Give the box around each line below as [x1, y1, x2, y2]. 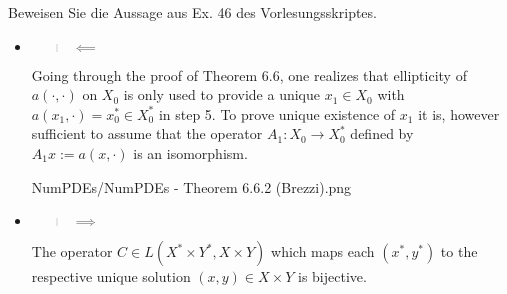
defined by [350, 123, 414, 144]
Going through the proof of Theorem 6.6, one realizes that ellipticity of [31, 64, 467, 85]
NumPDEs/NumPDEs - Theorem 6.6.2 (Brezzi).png [31, 176, 352, 197]
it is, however [418, 103, 500, 124]
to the [440, 241, 478, 262]
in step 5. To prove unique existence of [158, 103, 396, 124]
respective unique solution [31, 266, 191, 287]
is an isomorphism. [133, 142, 248, 163]
